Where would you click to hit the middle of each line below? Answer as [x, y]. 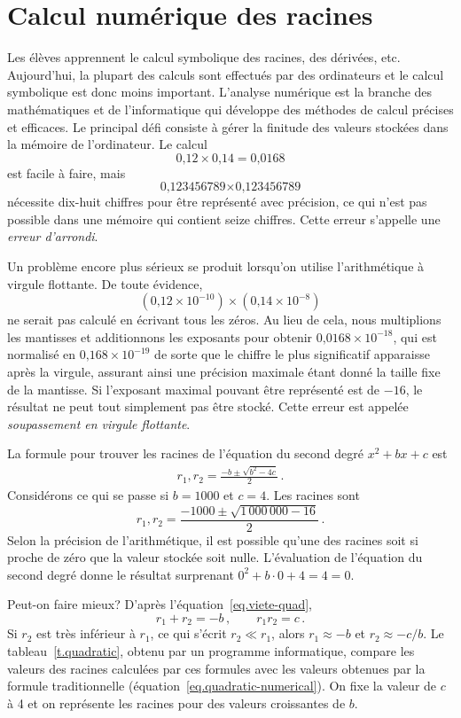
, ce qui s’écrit [188, 633]
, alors [288, 633]
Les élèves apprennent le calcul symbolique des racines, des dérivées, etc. [204, 57]
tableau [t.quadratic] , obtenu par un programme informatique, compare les [211, 651]
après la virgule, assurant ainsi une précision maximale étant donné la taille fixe [224, 372]
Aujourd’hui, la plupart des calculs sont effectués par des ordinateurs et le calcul [226, 74]
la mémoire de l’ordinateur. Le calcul [107, 144]
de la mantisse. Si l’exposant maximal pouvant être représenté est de [194, 389]
